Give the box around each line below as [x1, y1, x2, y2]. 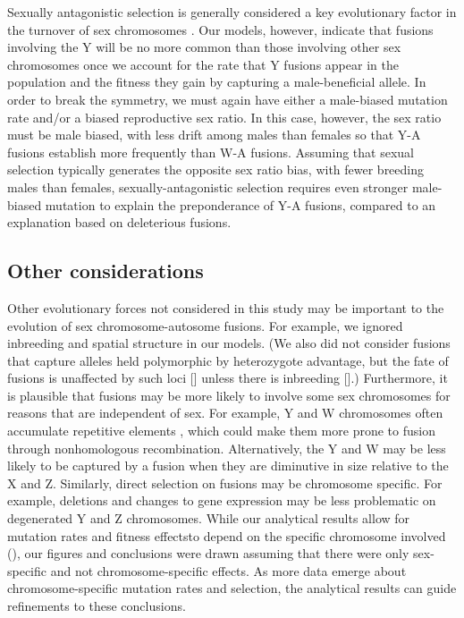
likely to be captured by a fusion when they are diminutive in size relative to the [7, 456, 449, 475]
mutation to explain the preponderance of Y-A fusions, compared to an [45, 195, 436, 214]
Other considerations [7, 257, 204, 284]
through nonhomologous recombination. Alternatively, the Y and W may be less [7, 438, 446, 457]
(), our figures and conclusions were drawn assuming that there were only [7, 544, 409, 563]
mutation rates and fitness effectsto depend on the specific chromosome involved [7, 526, 446, 545]
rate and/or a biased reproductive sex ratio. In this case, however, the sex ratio [7, 107, 442, 126]
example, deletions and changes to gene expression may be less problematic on [7, 491, 436, 510]
